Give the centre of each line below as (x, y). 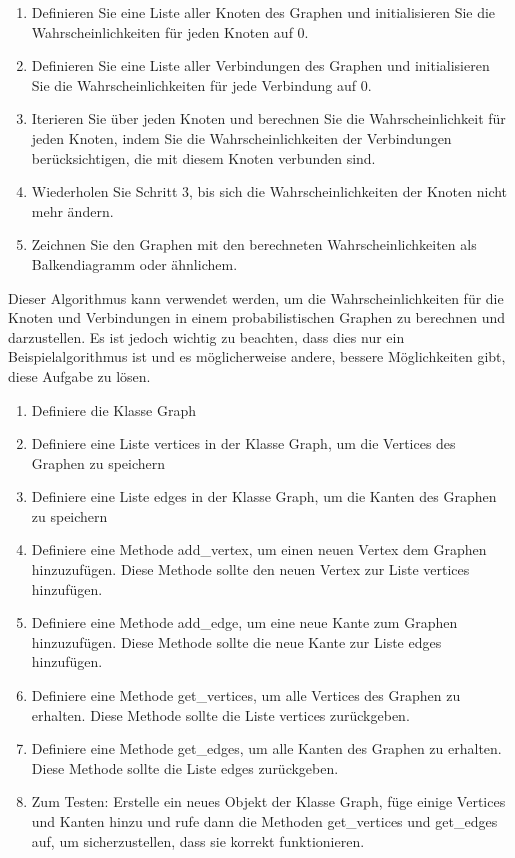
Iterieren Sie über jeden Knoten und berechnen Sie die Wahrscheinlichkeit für (268, 118)
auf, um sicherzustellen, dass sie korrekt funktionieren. (198, 840)
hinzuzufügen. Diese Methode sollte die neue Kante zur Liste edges (236, 641)
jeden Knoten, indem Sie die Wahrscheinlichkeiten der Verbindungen (241, 137)
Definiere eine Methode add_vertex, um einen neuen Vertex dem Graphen (259, 549)
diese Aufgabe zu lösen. (79, 375)
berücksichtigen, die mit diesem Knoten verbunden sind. (203, 157)
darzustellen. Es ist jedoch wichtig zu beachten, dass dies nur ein (206, 336)
